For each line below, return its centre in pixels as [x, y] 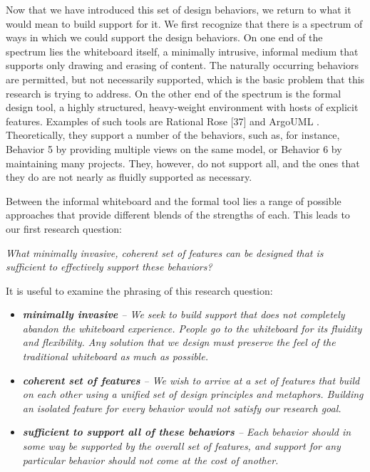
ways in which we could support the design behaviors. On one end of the [164, 37]
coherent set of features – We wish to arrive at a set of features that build [191, 380]
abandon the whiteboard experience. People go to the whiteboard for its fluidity [192, 328]
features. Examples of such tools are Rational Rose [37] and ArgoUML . [163, 121]
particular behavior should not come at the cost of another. [150, 460]
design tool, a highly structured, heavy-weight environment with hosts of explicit [182, 107]
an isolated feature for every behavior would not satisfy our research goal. [182, 408]
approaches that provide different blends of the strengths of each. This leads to [178, 215]
